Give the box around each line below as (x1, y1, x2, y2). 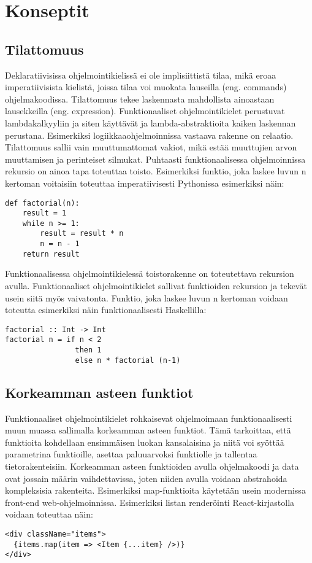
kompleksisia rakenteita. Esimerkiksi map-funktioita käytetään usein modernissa (5, 484, 306, 497)
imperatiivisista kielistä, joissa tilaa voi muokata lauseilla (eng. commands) (5, 80, 287, 93)
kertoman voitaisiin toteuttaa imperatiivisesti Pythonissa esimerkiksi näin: (5, 176, 284, 189)
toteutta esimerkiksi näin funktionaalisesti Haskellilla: (5, 303, 207, 316)
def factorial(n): (5, 198, 80, 208)
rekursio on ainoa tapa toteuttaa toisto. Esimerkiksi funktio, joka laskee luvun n (5, 165, 306, 177)
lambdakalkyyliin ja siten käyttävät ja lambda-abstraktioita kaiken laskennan (5, 116, 296, 129)
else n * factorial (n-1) (75, 355, 181, 365)
